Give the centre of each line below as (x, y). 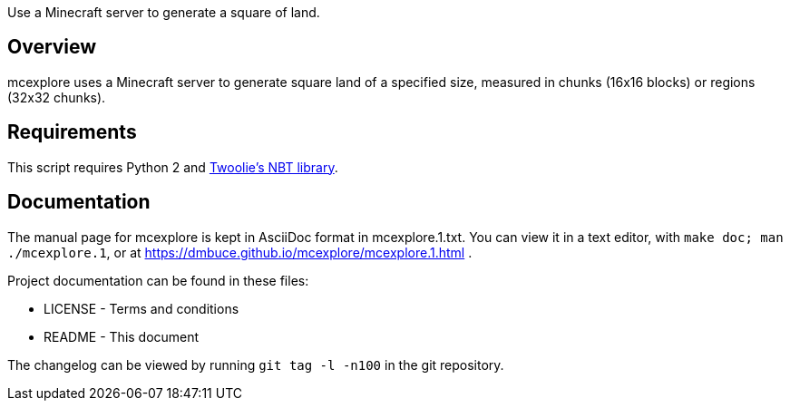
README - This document (122, 336)
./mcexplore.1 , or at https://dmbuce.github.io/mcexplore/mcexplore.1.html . (240, 252)
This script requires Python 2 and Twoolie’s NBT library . (173, 167)
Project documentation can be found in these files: (158, 280)
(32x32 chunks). (57, 97)
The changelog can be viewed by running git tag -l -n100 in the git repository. (256, 364)
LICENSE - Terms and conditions (141, 308)
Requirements (72, 132)
